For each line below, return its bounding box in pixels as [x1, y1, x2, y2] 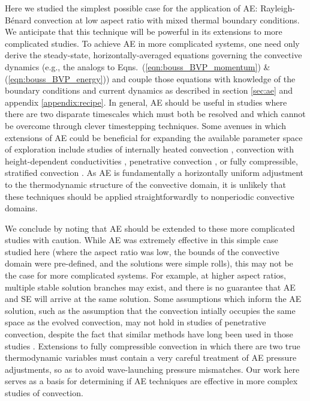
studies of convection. [5, 387, 83, 399]
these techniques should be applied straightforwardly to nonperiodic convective [5, 190, 294, 202]
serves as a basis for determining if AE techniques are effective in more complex [5, 375, 298, 387]
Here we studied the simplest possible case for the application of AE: [5, 2, 258, 14]
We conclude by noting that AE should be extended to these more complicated [5, 222, 295, 234]
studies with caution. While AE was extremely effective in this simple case [5, 234, 278, 246]
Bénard [5, 13, 32, 26]
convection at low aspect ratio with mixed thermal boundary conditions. [34, 13, 300, 26]
